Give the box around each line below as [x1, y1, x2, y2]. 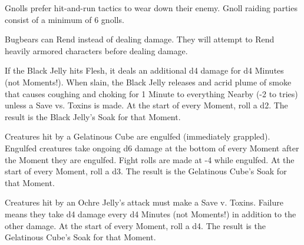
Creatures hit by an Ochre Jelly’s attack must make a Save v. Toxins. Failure [5, 196, 283, 208]
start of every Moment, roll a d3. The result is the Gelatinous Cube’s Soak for [5, 165, 287, 177]
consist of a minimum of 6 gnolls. [5, 13, 124, 25]
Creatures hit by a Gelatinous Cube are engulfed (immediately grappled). [5, 130, 270, 143]
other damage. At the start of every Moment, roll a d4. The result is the [5, 219, 266, 231]
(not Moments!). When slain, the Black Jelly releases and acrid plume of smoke [5, 75, 292, 88]
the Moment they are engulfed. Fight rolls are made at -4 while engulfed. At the [5, 153, 295, 165]
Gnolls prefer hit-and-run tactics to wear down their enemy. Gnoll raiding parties [5, 2, 298, 14]
